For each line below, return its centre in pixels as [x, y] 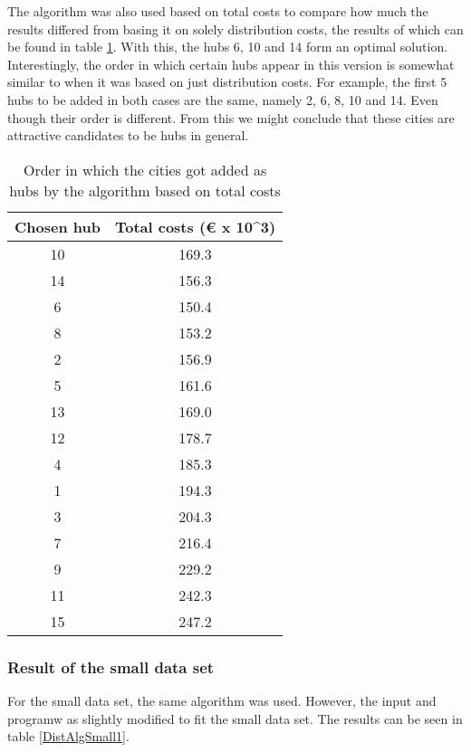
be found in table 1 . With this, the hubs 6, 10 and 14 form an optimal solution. [228, 47]
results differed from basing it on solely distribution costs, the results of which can [235, 29]
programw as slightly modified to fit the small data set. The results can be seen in [235, 718]
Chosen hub [58, 226]
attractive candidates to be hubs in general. [128, 135]
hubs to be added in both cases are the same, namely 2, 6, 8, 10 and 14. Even [223, 99]
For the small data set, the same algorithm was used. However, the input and [222, 700]
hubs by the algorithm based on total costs [145, 190]
